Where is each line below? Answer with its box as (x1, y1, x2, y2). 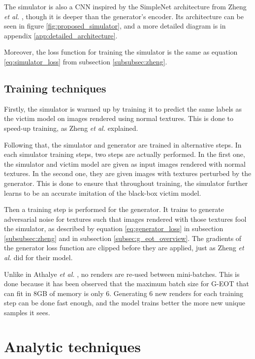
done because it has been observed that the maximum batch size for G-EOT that (4, 278, 249, 289)
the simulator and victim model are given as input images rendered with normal (4, 158, 246, 169)
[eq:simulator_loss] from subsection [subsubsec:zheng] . (4, 56, 167, 66)
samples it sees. (4, 307, 50, 318)
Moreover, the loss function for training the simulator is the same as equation (4, 47, 238, 57)
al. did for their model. (4, 252, 73, 263)
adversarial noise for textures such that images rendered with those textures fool (4, 213, 247, 224)
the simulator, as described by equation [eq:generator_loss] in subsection (4, 223, 223, 234)
